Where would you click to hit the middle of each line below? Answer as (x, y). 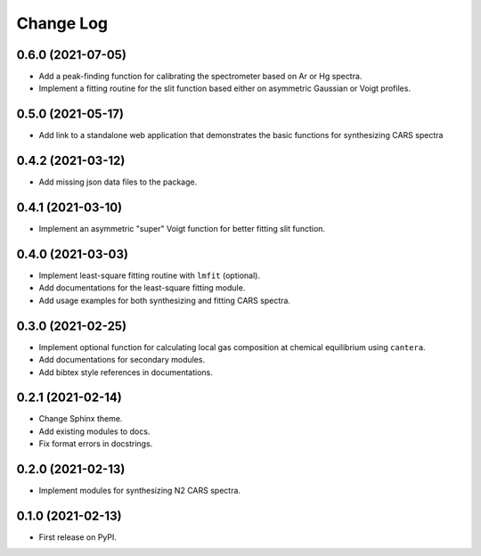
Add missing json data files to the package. (118, 182)
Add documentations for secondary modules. (122, 360)
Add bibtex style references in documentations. (126, 372)
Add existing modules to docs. (94, 431)
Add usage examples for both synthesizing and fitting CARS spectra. (165, 300)
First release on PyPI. (78, 537)
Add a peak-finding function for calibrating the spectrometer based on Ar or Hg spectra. (200, 77)
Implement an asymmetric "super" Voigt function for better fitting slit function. (182, 229)
